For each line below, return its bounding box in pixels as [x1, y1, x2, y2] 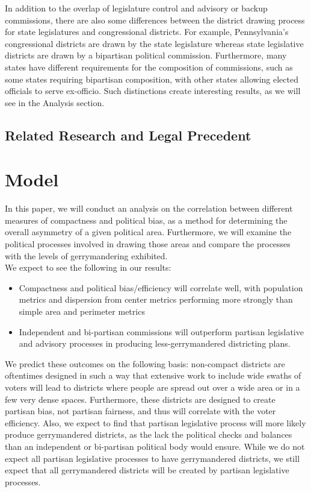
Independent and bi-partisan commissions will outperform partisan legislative [19, 325, 304, 338]
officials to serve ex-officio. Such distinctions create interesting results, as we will [5, 84, 301, 97]
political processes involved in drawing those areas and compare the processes [5, 238, 291, 250]
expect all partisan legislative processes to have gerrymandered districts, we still [5, 452, 300, 464]
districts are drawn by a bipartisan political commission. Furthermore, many [5, 49, 287, 61]
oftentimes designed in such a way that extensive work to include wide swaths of [5, 369, 301, 382]
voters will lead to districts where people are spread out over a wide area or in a [5, 380, 300, 393]
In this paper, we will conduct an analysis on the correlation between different [5, 202, 293, 215]
